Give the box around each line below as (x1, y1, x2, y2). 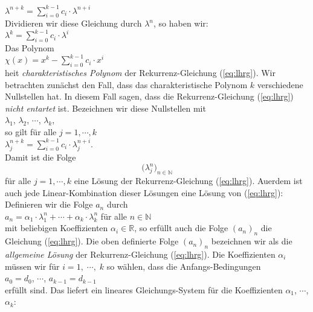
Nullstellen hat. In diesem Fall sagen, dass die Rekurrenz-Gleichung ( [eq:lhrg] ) (5, 90, 294, 103)
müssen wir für (5, 259, 60, 272)
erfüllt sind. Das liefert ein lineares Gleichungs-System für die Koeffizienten (5, 283, 283, 296)
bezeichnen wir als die (211, 235, 292, 247)
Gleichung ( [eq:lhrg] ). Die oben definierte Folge (5, 235, 179, 247)
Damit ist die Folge (5, 151, 76, 164)
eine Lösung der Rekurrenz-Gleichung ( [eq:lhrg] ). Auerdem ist (74, 174, 303, 186)
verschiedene (257, 78, 303, 91)
